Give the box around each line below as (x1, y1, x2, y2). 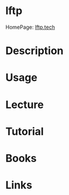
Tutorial (5, 125, 44, 138)
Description (5, 44, 64, 58)
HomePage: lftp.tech (5, 23, 55, 31)
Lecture (5, 98, 44, 111)
